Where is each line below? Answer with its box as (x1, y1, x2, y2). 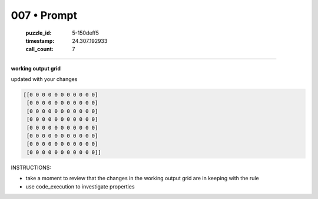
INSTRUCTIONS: (11, 164, 51, 171)
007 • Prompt (11, 9, 78, 22)
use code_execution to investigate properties (25, 183, 135, 190)
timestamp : (25, 37, 55, 44)
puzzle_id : (25, 29, 52, 36)
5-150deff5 (72, 29, 100, 36)
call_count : (25, 46, 54, 53)
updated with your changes (11, 76, 78, 83)
